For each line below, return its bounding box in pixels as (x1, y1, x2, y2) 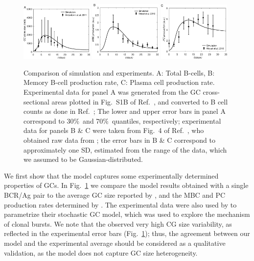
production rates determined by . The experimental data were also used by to (4, 199, 237, 209)
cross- (203, 87, 220, 97)
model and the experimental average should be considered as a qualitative (4, 237, 226, 248)
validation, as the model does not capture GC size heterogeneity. (4, 247, 198, 258)
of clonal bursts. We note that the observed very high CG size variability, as (4, 218, 232, 229)
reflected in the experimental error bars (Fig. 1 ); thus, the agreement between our (4, 228, 250, 238)
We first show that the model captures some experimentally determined (4, 170, 219, 181)
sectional (23, 96, 49, 106)
